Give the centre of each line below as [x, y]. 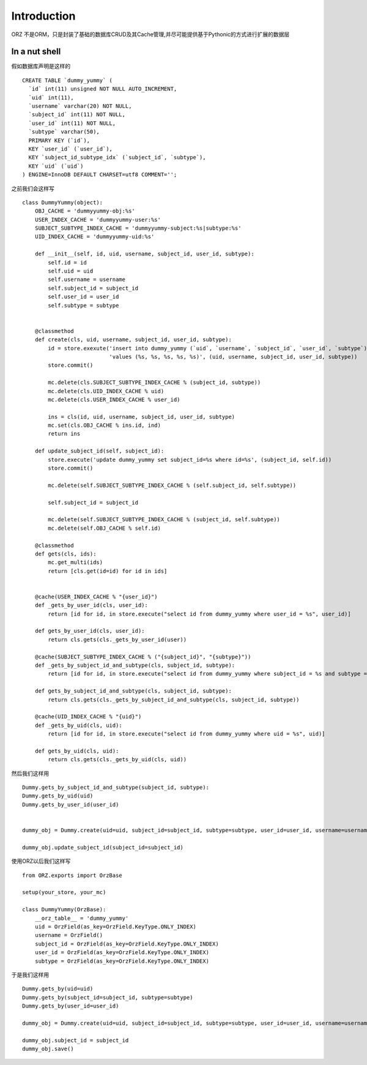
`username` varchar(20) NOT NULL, [80, 106]
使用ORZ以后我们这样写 [41, 861]
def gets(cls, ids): [65, 554]
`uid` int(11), [51, 97]
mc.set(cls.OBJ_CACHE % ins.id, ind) [105, 425]
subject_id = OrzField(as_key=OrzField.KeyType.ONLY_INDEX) [127, 944]
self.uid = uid [71, 271]
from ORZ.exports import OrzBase [72, 875]
